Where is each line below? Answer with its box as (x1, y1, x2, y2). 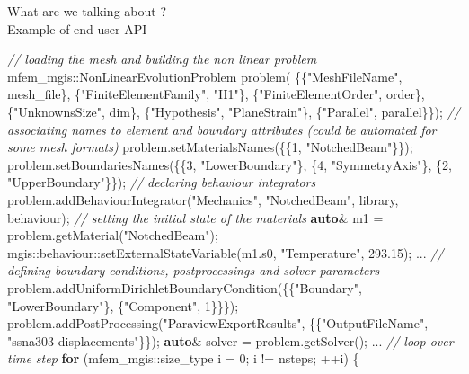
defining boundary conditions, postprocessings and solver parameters (7, 261, 380, 280)
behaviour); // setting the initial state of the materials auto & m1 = (7, 208, 384, 227)
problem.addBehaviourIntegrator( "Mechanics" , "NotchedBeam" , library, (7, 190, 399, 209)
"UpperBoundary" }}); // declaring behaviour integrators (7, 173, 316, 191)
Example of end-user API (7, 19, 147, 38)
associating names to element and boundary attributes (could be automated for (7, 120, 437, 138)
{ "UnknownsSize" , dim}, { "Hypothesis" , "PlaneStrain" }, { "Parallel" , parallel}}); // (7, 102, 460, 120)
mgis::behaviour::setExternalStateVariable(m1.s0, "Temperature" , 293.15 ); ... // (7, 243, 444, 262)
